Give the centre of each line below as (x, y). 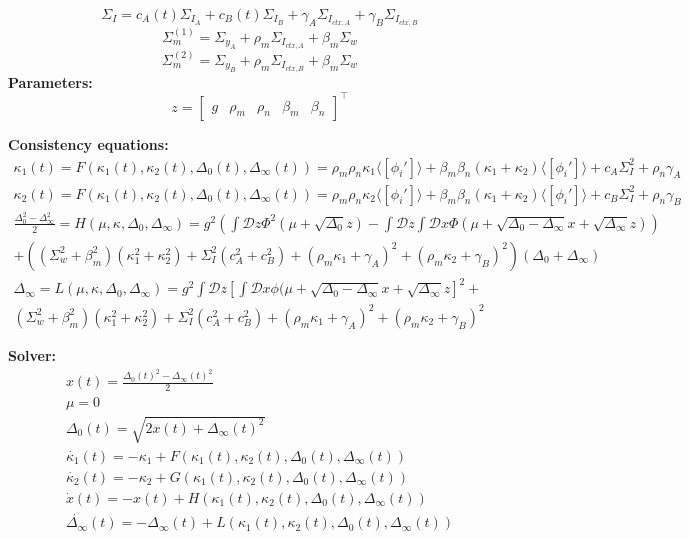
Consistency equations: (88, 143)
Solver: (32, 355)
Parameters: (50, 81)
